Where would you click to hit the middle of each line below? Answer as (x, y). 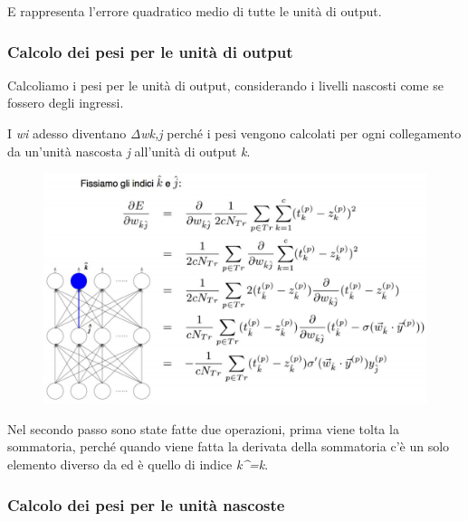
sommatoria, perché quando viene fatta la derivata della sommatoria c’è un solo (229, 446)
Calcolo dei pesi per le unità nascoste (146, 504)
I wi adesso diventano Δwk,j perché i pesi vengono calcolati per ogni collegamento (234, 133)
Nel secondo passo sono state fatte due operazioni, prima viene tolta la (203, 428)
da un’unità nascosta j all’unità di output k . (129, 151)
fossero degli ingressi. (66, 103)
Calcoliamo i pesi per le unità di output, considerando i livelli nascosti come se (225, 85)
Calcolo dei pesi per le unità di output (150, 51)
